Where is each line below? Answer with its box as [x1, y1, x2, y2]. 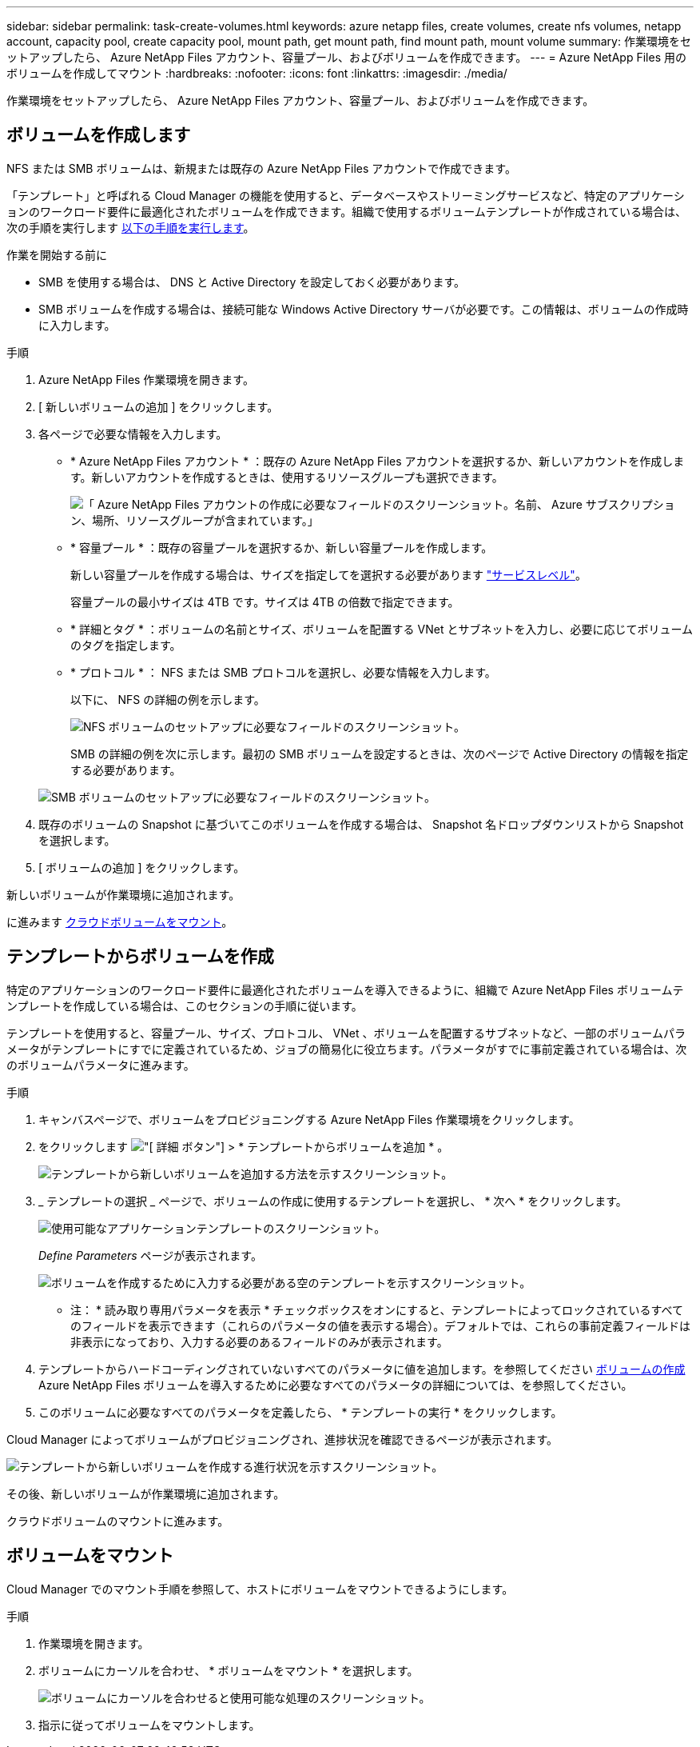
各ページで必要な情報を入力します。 [38, 426, 228, 441]
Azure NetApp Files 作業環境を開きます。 [38, 372, 254, 386]
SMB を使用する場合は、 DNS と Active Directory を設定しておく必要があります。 [38, 274, 466, 289]
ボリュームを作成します [6, 125, 191, 146]
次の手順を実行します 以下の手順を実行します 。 [6, 220, 255, 234]
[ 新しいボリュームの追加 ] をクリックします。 [38, 399, 279, 414]
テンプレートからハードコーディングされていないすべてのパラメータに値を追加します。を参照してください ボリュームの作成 [38, 1361, 686, 1376]
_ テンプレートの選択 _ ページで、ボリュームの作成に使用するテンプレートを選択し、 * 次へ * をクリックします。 [38, 1193, 627, 1208]
